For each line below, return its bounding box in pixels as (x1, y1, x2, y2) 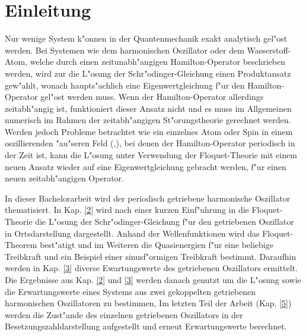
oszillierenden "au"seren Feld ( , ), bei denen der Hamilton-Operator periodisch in (5, 137, 295, 149)
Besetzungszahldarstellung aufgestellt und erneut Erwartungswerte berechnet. (5, 320, 287, 332)
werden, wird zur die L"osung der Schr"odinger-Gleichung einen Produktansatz (5, 67, 291, 79)
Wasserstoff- (247, 43, 291, 56)
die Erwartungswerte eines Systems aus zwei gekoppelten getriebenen (5, 285, 256, 297)
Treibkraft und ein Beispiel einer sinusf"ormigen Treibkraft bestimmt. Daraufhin (5, 250, 297, 262)
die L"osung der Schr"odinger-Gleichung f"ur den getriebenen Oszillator (35, 215, 294, 228)
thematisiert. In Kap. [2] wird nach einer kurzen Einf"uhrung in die (5, 203, 249, 216)
